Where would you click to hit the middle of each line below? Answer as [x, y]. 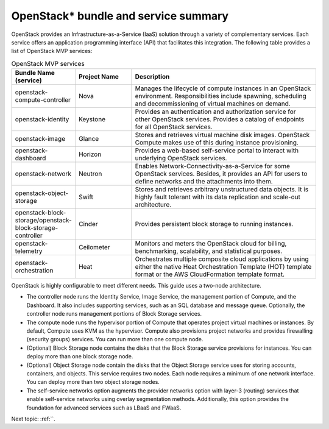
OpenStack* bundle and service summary [120, 16]
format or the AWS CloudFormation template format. [210, 274]
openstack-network [43, 174]
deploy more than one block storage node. [80, 356]
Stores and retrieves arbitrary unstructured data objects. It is [222, 190]
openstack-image [40, 139]
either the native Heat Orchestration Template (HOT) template [223, 267]
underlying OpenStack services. [181, 158]
